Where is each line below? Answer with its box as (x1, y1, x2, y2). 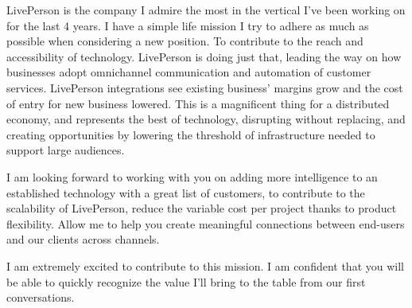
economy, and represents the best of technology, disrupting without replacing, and (6, 111, 406, 127)
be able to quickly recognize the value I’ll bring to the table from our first (6, 273, 366, 290)
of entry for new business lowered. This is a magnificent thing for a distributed (6, 95, 390, 111)
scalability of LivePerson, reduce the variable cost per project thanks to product (6, 200, 397, 216)
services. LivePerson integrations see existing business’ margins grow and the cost (6, 79, 403, 96)
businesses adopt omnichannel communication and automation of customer (6, 64, 371, 80)
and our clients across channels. (6, 231, 160, 248)
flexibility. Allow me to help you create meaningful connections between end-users (6, 215, 405, 232)
